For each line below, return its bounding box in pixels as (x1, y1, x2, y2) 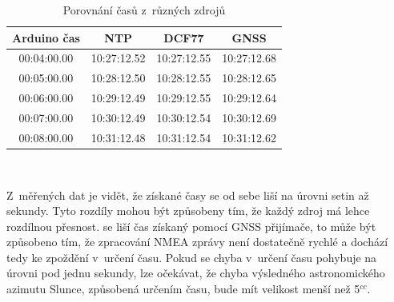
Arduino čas (12, 29, 80, 46)
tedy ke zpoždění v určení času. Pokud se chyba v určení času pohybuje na (6, 248, 377, 265)
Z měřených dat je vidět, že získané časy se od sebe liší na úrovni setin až (6, 186, 369, 203)
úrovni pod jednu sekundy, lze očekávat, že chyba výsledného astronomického (6, 264, 385, 281)
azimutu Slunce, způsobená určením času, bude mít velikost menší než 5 (6, 280, 360, 297)
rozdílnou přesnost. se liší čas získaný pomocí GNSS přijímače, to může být (6, 217, 376, 234)
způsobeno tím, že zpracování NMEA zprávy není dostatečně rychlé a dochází (6, 233, 388, 250)
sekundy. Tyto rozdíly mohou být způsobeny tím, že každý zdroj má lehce (6, 202, 370, 219)
